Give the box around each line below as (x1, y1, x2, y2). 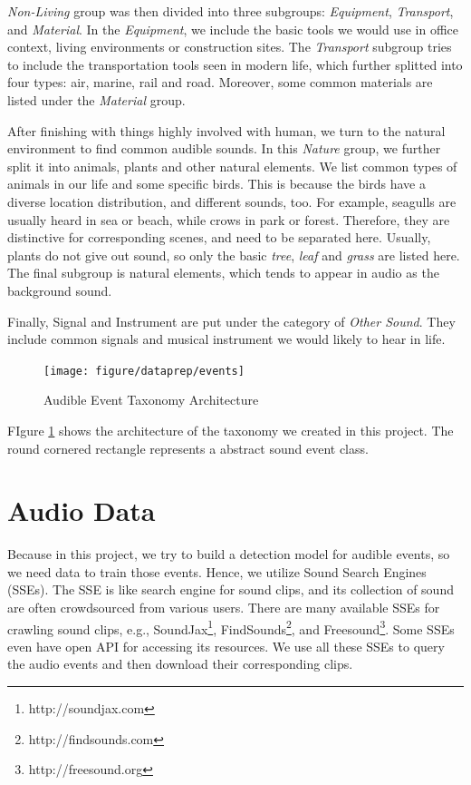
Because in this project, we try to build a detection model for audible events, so (7, 545, 450, 564)
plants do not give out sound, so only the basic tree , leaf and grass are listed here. (7, 245, 460, 264)
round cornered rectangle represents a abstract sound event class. (7, 438, 369, 457)
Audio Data (7, 492, 156, 529)
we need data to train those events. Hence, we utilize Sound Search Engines (7, 562, 427, 581)
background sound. (7, 280, 112, 299)
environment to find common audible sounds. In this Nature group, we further (7, 139, 441, 158)
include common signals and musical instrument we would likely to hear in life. (7, 329, 446, 348)
